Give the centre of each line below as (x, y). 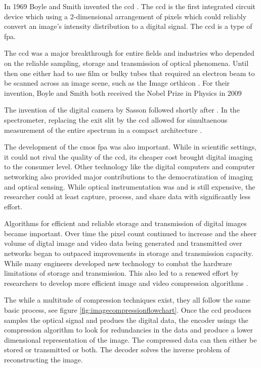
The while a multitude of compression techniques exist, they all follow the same (127, 300)
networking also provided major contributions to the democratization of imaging (128, 176)
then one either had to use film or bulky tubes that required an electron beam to (129, 73)
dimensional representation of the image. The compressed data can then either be (130, 339)
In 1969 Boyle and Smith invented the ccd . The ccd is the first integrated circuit (130, 6)
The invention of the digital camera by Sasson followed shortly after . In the (122, 110)
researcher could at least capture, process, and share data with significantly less (127, 196)
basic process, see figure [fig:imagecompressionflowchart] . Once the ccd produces (128, 310)
